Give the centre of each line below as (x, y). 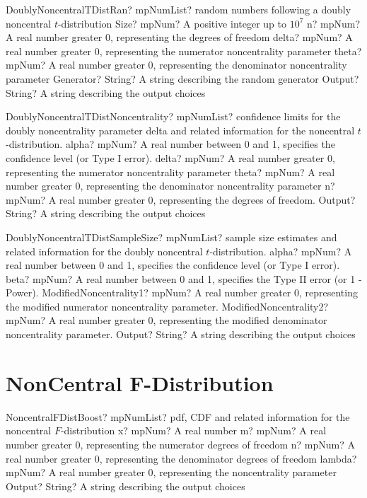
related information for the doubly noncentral (104, 251)
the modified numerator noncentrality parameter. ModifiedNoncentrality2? (167, 306)
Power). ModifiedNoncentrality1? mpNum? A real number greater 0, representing (182, 293)
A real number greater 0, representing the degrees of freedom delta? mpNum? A (179, 37)
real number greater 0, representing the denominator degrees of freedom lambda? (181, 458)
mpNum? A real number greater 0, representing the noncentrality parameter (171, 472)
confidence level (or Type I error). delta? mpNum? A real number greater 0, (170, 157)
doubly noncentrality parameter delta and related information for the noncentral (180, 130)
